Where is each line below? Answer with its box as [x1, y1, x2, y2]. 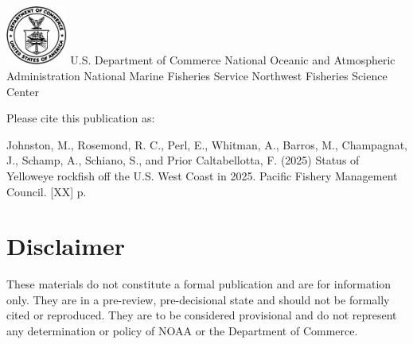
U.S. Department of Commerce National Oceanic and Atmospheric [70, 52, 395, 68]
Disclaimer [6, 230, 126, 262]
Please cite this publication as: [6, 110, 155, 126]
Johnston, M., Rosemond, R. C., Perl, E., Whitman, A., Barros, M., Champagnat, [6, 136, 408, 153]
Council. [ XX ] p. [6, 183, 87, 199]
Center [6, 83, 39, 99]
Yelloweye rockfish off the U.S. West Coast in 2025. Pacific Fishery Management [6, 167, 398, 184]
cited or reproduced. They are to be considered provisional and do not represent [6, 307, 397, 323]
